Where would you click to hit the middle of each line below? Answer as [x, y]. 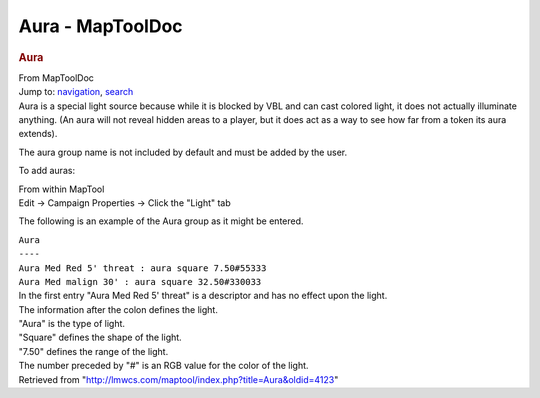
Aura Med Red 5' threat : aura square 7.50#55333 [142, 268]
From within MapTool [61, 189]
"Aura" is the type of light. [71, 324]
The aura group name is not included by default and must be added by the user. [183, 152]
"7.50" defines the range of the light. [93, 351]
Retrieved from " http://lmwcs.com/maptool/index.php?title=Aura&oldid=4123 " [178, 379]
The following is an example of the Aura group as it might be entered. [161, 221]
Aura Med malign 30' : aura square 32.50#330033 [140, 281]
